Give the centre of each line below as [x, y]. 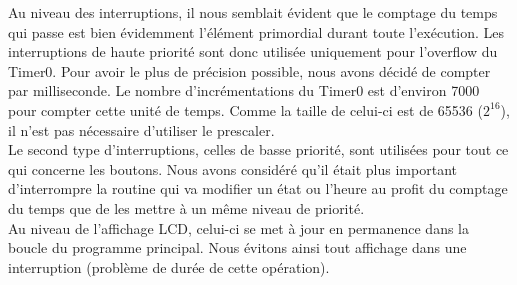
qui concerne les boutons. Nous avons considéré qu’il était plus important [232, 168]
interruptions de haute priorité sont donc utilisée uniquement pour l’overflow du [253, 51]
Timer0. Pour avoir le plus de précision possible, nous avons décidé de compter [249, 70]
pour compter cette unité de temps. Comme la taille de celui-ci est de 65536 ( [245, 109]
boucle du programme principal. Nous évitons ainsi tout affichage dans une [237, 247]
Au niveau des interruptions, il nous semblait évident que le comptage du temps [253, 12]
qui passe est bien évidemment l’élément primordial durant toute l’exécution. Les [256, 31]
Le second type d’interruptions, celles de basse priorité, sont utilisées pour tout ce [258, 149]
